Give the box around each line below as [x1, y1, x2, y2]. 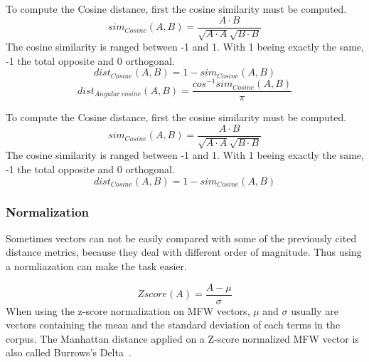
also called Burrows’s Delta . [6, 345, 132, 360]
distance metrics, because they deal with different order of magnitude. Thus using [6, 244, 362, 259]
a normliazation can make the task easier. [6, 259, 187, 274]
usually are [291, 303, 338, 318]
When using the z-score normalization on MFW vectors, [6, 303, 250, 318]
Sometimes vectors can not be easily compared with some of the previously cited [6, 230, 357, 245]
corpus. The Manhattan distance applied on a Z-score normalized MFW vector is [6, 331, 359, 346]
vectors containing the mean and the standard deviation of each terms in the [6, 317, 341, 332]
